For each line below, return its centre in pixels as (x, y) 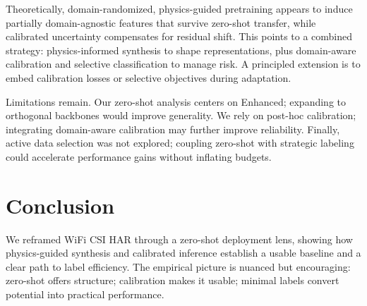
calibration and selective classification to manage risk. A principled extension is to (183, 64)
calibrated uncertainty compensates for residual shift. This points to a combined (179, 36)
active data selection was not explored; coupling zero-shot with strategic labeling (180, 143)
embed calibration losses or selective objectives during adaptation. (149, 77)
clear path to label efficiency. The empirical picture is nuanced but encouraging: (178, 266)
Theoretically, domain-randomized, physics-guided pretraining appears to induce (179, 8)
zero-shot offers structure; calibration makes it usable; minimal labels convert (173, 280)
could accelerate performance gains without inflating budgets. (139, 156)
